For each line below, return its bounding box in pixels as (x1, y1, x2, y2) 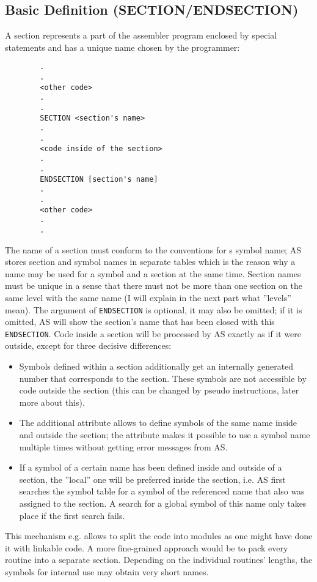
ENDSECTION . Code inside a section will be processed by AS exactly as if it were (5, 327, 302, 340)
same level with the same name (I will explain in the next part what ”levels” (5, 291, 291, 304)
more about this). (19, 395, 85, 408)
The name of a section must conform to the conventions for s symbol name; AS (5, 243, 301, 256)
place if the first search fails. (19, 509, 125, 521)
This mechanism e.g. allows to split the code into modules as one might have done (5, 529, 313, 542)
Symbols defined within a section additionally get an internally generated (19, 360, 294, 373)
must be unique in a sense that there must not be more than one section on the (5, 279, 302, 292)
